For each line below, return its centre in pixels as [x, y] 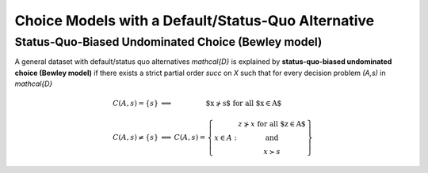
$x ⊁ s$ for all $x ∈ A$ [244, 103]
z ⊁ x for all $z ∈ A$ [272, 124]
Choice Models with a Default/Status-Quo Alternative [195, 21]
